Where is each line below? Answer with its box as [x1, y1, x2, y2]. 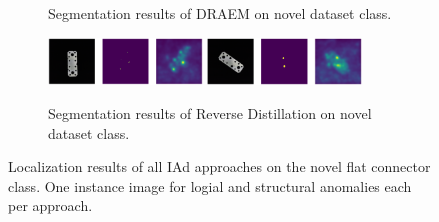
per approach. [8, 195, 93, 216]
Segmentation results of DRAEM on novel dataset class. [48, 3, 392, 23]
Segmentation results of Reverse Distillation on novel [48, 103, 372, 124]
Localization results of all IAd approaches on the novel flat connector [8, 156, 431, 177]
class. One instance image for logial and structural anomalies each [8, 175, 412, 196]
